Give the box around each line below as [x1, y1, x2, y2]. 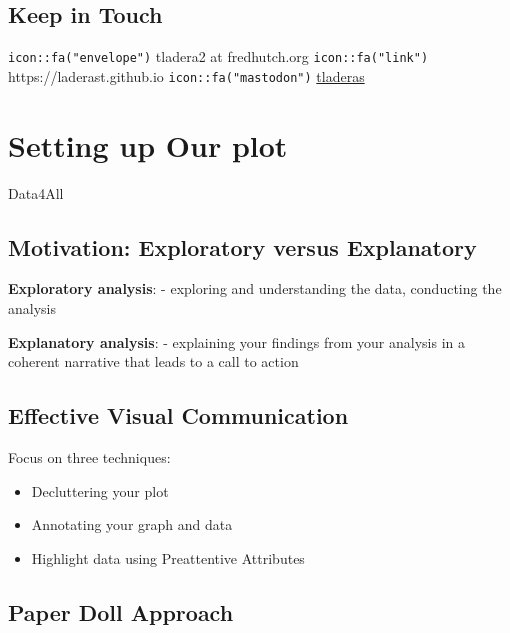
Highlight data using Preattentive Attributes [31, 547, 305, 568]
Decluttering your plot [31, 480, 169, 501]
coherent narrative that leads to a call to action [8, 351, 299, 372]
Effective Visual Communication [8, 400, 349, 431]
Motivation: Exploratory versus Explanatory [8, 231, 477, 262]
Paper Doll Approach [8, 596, 234, 627]
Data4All [8, 182, 64, 203]
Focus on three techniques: [8, 447, 171, 468]
